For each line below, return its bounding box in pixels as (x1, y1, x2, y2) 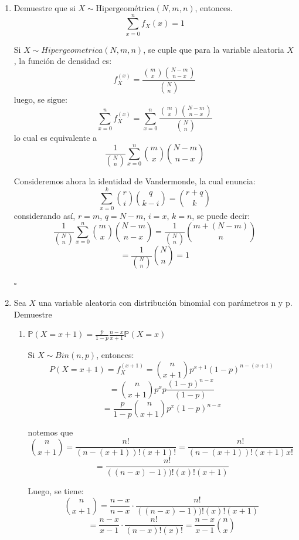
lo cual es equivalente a (13, 131, 97, 144)
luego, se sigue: (13, 93, 67, 105)
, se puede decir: (192, 210, 250, 221)
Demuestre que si (13, 2, 76, 14)
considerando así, (13, 210, 76, 221)
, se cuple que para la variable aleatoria (143, 43, 284, 55)
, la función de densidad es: (13, 55, 112, 67)
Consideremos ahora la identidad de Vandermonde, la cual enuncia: (13, 175, 256, 187)
